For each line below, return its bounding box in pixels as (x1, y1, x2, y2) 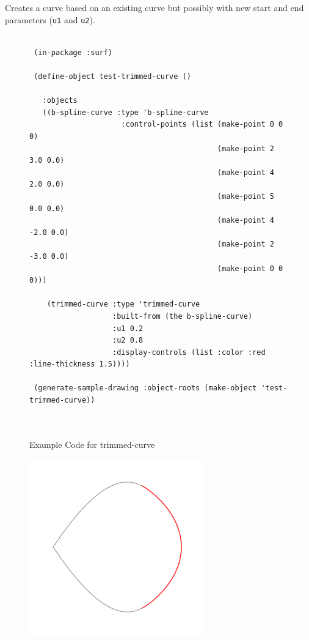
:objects (42, 96, 78, 105)
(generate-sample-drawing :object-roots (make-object (34, 384, 257, 393)
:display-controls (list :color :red (112, 348, 266, 357)
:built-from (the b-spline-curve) (112, 311, 253, 321)
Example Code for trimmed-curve (29, 437, 155, 450)
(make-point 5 (217, 192, 274, 201)
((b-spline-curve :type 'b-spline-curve (42, 108, 209, 117)
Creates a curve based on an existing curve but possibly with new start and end (5, 1, 304, 13)
